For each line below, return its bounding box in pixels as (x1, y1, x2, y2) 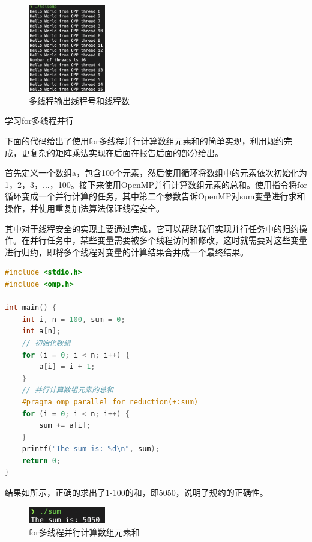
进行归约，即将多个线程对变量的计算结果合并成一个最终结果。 (5, 245, 248, 258)
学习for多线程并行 (5, 114, 74, 127)
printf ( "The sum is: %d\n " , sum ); (22, 445, 160, 454)
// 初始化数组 (22, 338, 71, 347)
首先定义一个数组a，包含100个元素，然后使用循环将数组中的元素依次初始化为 (5, 166, 307, 179)
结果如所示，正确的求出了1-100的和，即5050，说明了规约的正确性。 (5, 486, 268, 499)
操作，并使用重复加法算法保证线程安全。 (5, 202, 164, 214)
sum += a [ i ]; (39, 421, 91, 430)
